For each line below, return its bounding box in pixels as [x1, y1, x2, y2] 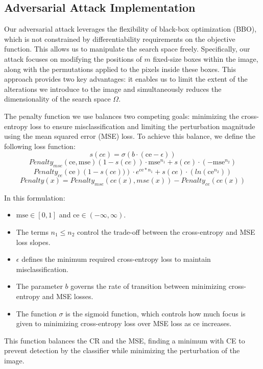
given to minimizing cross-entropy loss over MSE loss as [16, 318, 191, 329]
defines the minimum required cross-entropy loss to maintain [21, 254, 211, 264]
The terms [16, 226, 49, 237]
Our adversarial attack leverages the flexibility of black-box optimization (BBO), [4, 23, 257, 34]
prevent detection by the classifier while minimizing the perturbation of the [4, 345, 240, 356]
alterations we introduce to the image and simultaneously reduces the [4, 83, 222, 94]
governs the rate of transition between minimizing [70, 281, 226, 291]
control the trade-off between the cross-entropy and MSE [77, 226, 255, 237]
